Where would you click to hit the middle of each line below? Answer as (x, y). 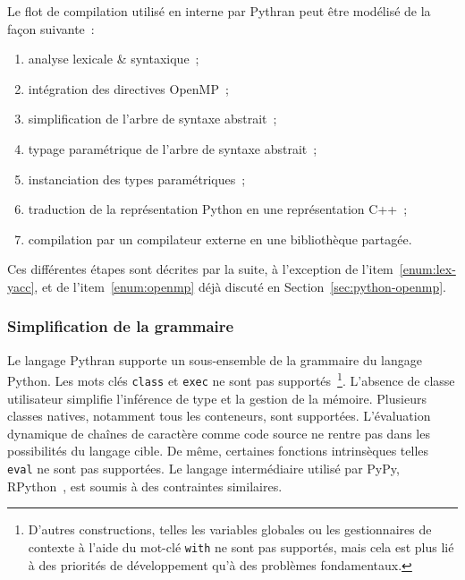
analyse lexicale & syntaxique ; (114, 59)
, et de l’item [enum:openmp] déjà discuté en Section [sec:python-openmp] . (240, 286)
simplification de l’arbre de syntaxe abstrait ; (152, 119)
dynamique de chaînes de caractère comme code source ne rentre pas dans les (219, 433)
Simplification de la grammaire (121, 326)
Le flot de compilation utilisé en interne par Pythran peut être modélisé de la (219, 11)
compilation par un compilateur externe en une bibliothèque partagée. (220, 239)
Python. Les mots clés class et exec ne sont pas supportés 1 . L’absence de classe (231, 379)
